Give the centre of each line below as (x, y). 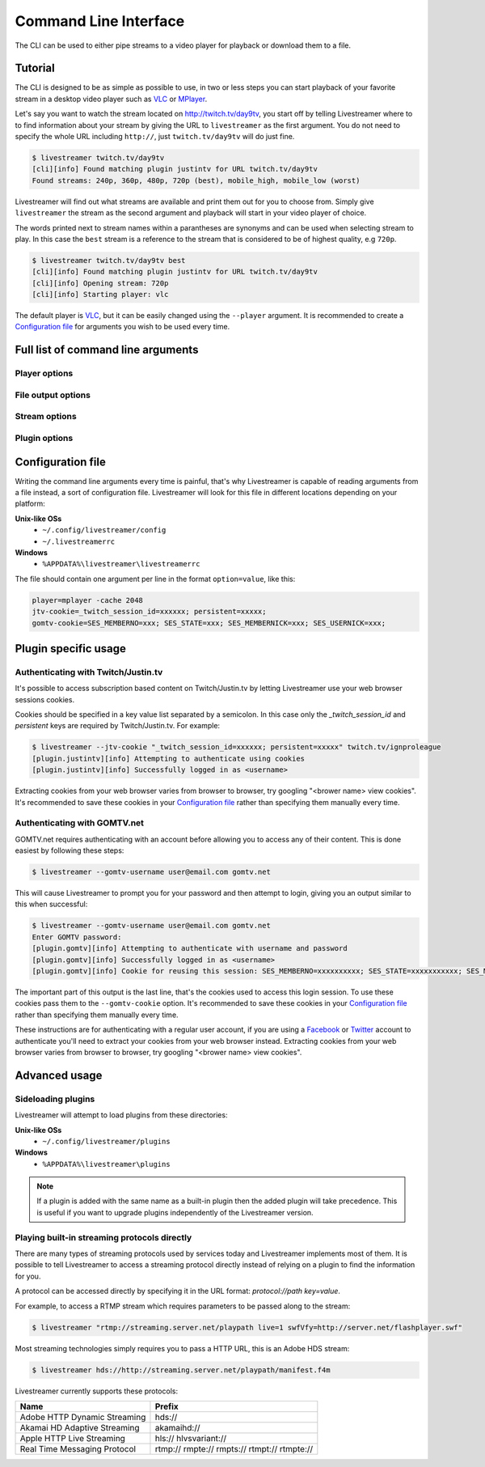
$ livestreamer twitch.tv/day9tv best (109, 260)
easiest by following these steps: (70, 850)
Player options (44, 374)
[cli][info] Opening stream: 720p (100, 283)
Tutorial (35, 68)
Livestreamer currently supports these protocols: (96, 1391)
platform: (30, 504)
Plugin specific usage (71, 649)
